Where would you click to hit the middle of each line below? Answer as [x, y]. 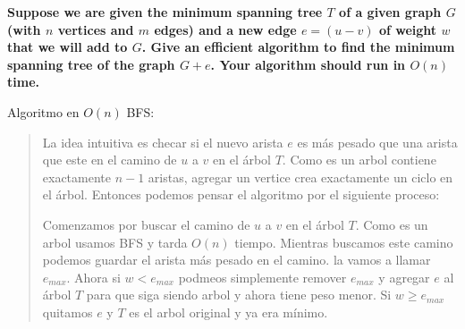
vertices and [96, 29]
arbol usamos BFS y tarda [115, 242]
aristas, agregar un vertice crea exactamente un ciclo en [300, 177]
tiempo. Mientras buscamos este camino [344, 242]
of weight [408, 29]
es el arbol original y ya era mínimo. [228, 312]
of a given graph [390, 12]
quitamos [68, 312]
